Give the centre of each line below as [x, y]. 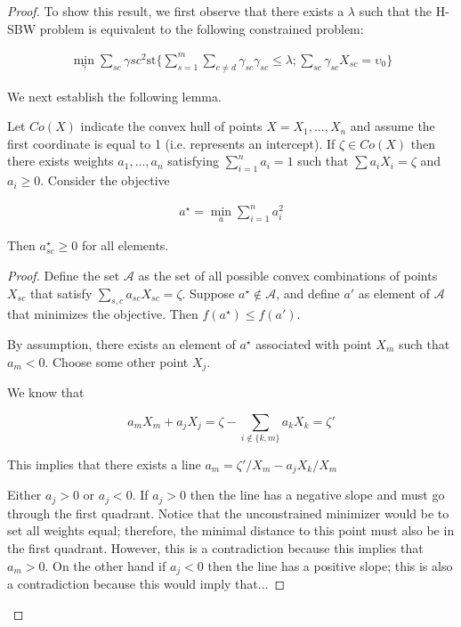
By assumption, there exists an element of [121, 344]
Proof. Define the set [64, 276]
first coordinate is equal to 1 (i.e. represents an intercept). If [171, 143]
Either [24, 495]
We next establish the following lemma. [114, 96]
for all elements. [125, 245]
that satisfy [61, 293]
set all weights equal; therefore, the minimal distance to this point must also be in [231, 530]
